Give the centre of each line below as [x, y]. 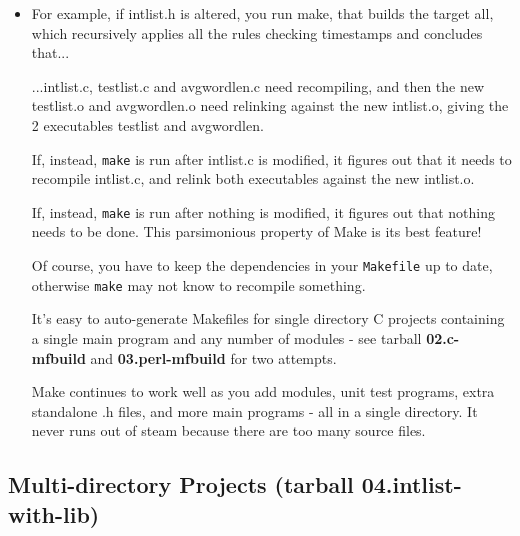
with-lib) [54, 513]
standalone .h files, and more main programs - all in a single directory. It [254, 410]
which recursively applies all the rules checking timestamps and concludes [257, 32]
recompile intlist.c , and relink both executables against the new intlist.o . [253, 178]
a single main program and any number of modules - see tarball [226, 337]
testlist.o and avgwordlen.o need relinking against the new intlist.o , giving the [270, 105]
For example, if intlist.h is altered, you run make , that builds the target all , [262, 13]
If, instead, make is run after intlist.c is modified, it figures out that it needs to [271, 158]
